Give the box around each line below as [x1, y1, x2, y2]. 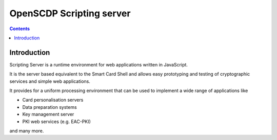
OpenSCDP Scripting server [9, 8, 131, 19]
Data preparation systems [22, 104, 77, 110]
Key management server [22, 111, 74, 118]
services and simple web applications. [9, 78, 91, 84]
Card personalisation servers [22, 97, 84, 103]
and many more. [9, 128, 44, 134]
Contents [9, 26, 30, 32]
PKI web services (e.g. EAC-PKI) [22, 118, 91, 125]
